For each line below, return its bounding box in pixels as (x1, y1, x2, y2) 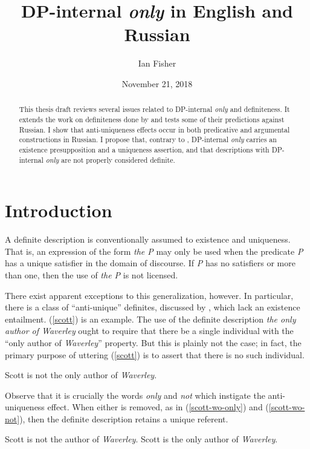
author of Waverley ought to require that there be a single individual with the (5, 324, 294, 337)
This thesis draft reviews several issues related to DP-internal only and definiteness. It (19, 104, 290, 114)
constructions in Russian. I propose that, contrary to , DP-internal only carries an (19, 134, 277, 145)
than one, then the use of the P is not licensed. (5, 268, 178, 281)
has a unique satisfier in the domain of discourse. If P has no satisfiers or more (5, 257, 295, 269)
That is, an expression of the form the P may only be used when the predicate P (5, 244, 303, 257)
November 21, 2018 (121, 77, 193, 90)
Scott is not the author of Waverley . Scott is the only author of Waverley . (5, 433, 278, 445)
